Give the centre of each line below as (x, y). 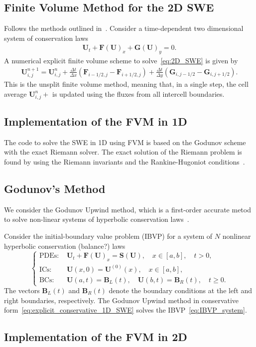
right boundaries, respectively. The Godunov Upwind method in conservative (122, 300)
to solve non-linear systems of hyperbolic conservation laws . (97, 219)
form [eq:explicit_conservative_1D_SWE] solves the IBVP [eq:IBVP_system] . (126, 310)
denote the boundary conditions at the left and (181, 290)
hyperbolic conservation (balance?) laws (65, 246)
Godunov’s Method (55, 188)
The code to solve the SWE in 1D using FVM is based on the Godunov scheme (125, 142)
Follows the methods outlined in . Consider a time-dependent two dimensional (124, 28)
